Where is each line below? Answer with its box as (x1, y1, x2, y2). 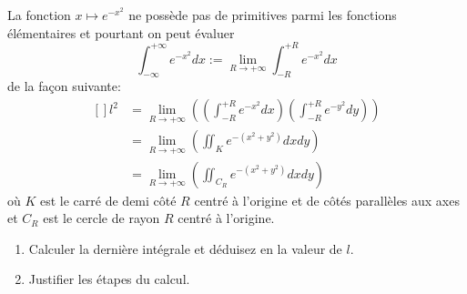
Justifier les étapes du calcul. (28, 269, 190, 289)
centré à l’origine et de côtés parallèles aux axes (194, 190, 460, 209)
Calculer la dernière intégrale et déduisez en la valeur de (28, 238, 342, 258)
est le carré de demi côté (40, 190, 177, 209)
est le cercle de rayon (43, 208, 160, 228)
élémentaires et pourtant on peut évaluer (7, 23, 235, 42)
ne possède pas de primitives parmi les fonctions (128, 5, 397, 24)
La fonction (7, 5, 71, 24)
